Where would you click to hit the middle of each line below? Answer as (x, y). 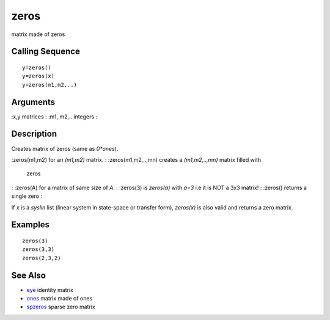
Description (34, 134)
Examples (31, 225)
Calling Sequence (46, 52)
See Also (28, 275)
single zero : (27, 196)
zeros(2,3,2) (42, 258)
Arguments (33, 102)
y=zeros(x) (38, 76)
